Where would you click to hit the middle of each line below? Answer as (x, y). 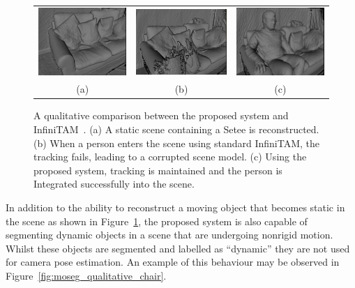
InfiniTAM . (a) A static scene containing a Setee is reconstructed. (176, 129)
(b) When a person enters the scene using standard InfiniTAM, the (177, 143)
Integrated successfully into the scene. (114, 184)
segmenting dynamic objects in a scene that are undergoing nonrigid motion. (169, 235)
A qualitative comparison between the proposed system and (161, 115)
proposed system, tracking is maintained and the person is (158, 170)
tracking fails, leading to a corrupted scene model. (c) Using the (170, 157)
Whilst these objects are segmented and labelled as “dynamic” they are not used (178, 248)
